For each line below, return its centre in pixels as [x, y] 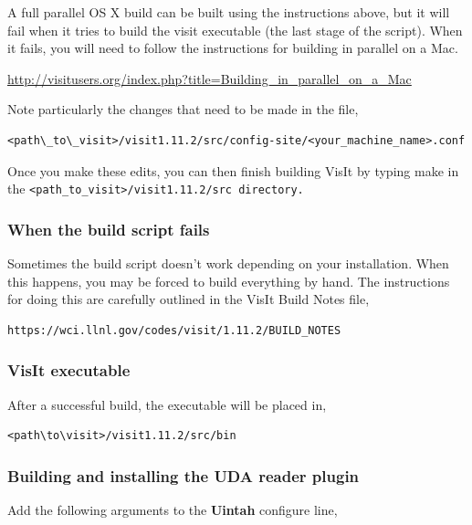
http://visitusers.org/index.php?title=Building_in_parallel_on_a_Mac [210, 78]
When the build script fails [109, 229]
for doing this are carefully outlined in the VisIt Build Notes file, [189, 299]
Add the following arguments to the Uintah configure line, [173, 510]
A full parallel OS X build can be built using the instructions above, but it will [229, 12]
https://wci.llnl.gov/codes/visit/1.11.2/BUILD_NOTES [174, 330]
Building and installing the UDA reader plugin [184, 475]
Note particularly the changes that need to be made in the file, [183, 109]
